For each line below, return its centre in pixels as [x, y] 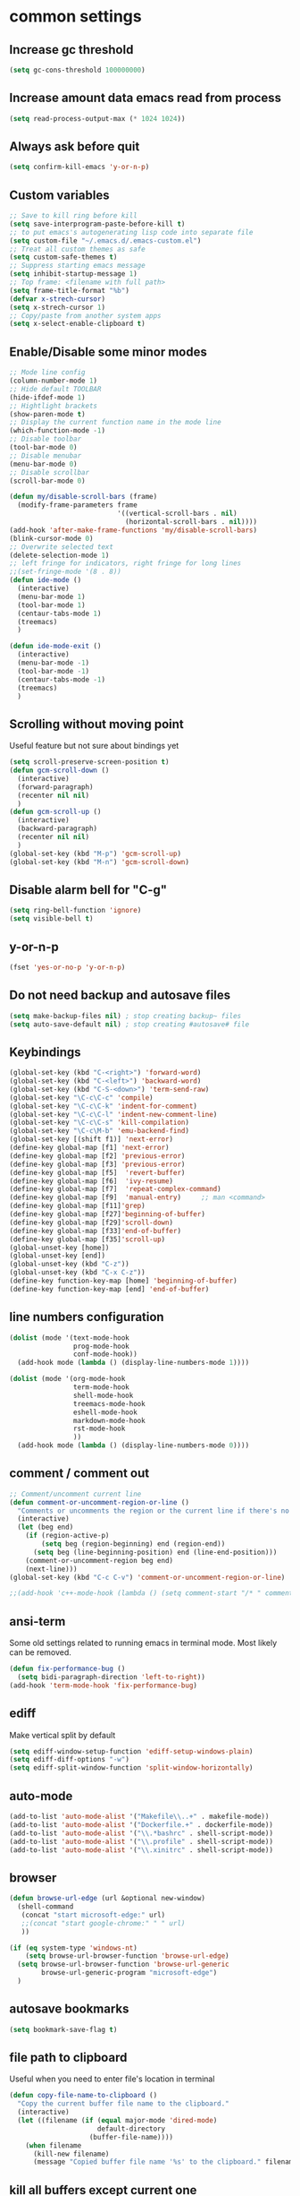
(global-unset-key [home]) [59, 1248]
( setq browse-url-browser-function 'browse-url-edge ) [127, 1956]
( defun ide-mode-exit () [55, 647]
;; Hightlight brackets [54, 406]
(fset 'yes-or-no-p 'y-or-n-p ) [67, 967]
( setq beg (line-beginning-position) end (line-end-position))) [155, 1552]
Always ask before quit [75, 146]
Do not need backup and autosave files [120, 995]
